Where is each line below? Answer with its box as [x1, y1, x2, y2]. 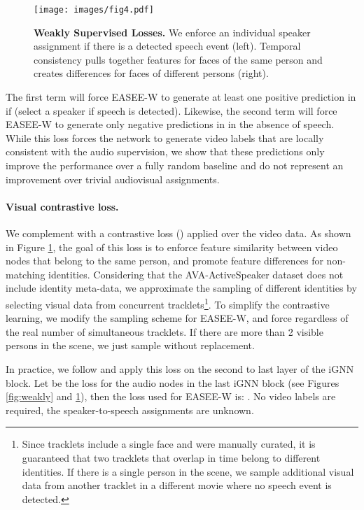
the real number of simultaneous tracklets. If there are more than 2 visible [6, 324, 323, 339]
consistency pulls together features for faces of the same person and [34, 52, 323, 66]
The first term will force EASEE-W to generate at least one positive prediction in [6, 90, 356, 104]
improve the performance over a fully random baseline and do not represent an [6, 158, 344, 172]
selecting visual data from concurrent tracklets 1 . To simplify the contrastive [6, 295, 330, 311]
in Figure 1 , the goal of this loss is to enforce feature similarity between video [6, 239, 338, 254]
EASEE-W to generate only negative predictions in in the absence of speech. [6, 117, 335, 132]
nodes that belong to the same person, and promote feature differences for [6, 253, 323, 268]
